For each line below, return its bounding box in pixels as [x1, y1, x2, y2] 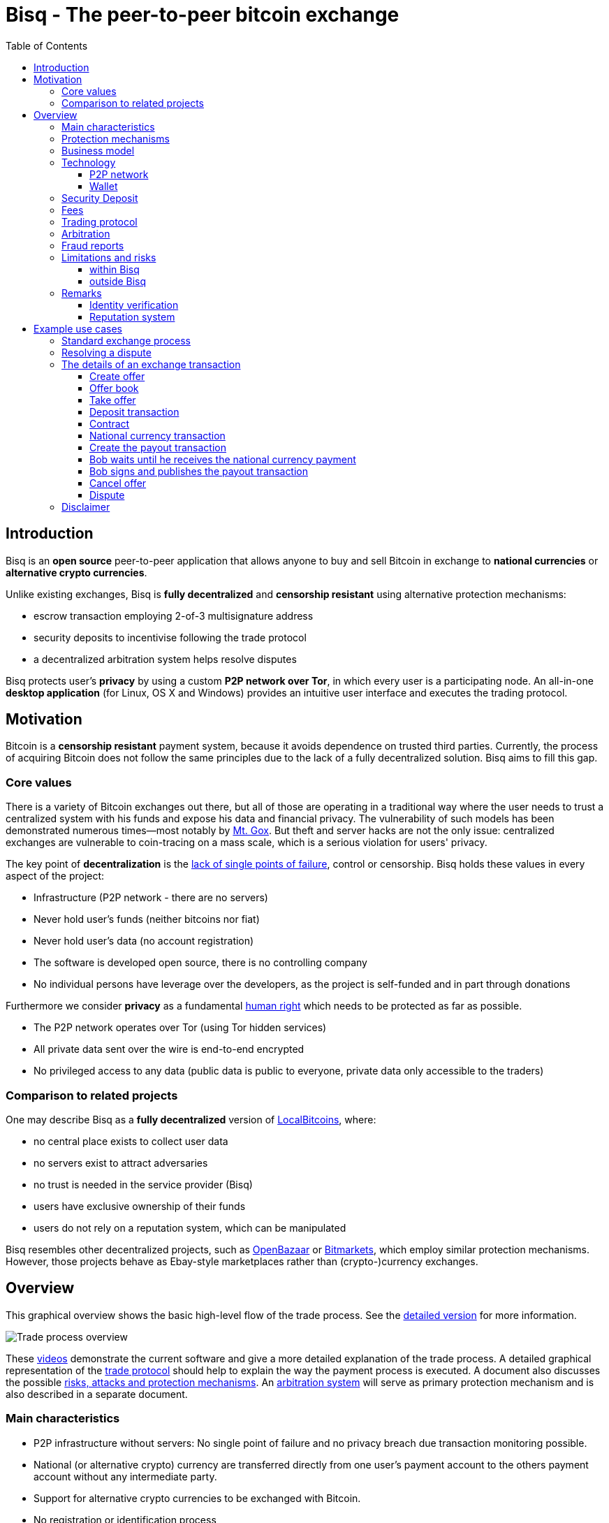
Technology [61, 156, 116, 168]
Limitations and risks [61, 251, 156, 263]
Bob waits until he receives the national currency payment [89, 453, 356, 465]
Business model [61, 144, 135, 156]
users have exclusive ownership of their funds [34, 1200, 246, 1212]
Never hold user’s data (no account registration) [34, 935, 254, 947]
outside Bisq [89, 275, 147, 287]
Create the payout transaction [89, 441, 226, 453]
